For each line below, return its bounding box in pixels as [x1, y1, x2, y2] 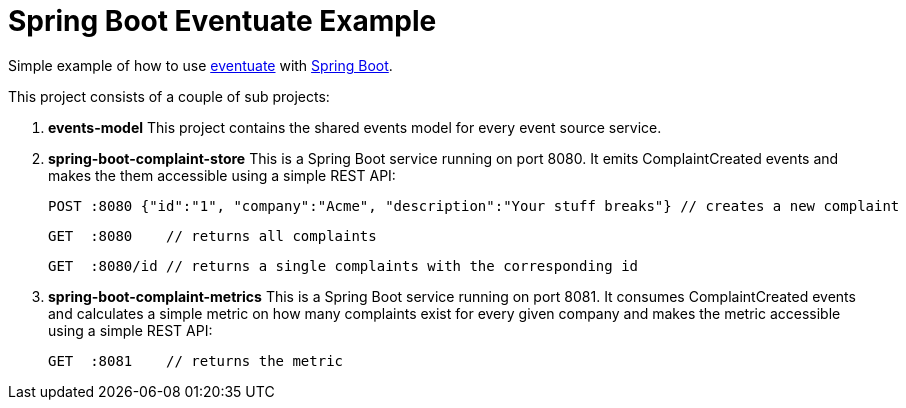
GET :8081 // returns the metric [48, 352, 344, 369]
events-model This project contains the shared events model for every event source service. [48, 118, 662, 136]
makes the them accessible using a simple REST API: [48, 166, 396, 184]
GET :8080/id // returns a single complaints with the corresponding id [48, 257, 639, 274]
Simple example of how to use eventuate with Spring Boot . [8, 56, 393, 74]
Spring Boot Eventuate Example [8, 4, 437, 38]
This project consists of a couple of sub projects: [8, 87, 330, 105]
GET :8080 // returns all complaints [48, 227, 377, 244]
